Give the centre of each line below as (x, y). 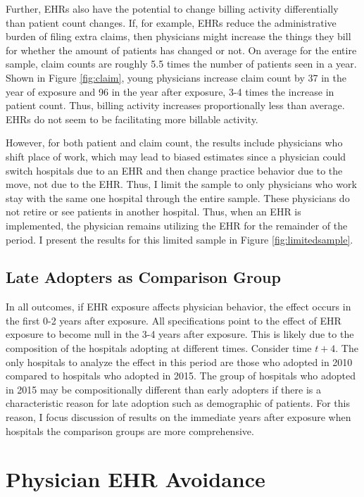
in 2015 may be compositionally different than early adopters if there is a (163, 389)
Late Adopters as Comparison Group (143, 277)
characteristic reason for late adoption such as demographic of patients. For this (178, 403)
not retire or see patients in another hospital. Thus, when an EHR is (153, 212)
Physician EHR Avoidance (136, 479)
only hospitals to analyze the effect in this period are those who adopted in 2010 (179, 361)
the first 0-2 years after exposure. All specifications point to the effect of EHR (174, 320)
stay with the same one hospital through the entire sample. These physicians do (178, 197)
